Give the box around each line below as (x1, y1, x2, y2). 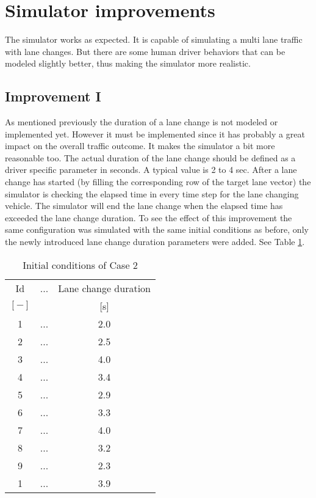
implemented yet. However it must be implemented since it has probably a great (5, 127, 305, 140)
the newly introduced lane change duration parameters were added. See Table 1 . (5, 235, 305, 248)
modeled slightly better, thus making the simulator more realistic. (5, 57, 251, 70)
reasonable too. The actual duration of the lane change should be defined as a (5, 151, 296, 164)
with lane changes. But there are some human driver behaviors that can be (5, 45, 285, 57)
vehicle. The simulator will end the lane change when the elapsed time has (5, 199, 283, 212)
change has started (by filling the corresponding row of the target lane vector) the (5, 175, 311, 188)
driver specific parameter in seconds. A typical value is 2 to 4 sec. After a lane (5, 163, 297, 176)
